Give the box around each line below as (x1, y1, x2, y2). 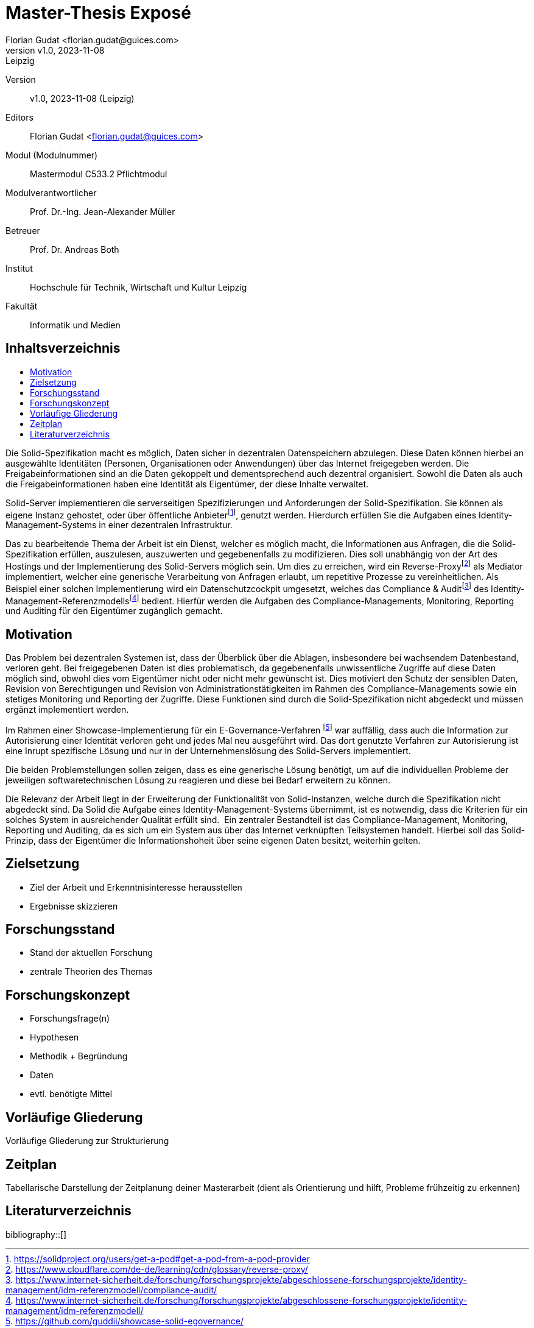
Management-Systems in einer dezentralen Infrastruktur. (5, 520, 233, 531)
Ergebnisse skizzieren (30, 900, 118, 911)
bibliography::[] (5, 1229, 67, 1240)
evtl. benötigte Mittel (30, 1089, 113, 1100)
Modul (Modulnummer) (5, 149, 98, 160)
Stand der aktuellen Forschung (30, 947, 153, 958)
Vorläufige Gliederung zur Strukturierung (5, 1136, 169, 1146)
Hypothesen (30, 1032, 79, 1043)
